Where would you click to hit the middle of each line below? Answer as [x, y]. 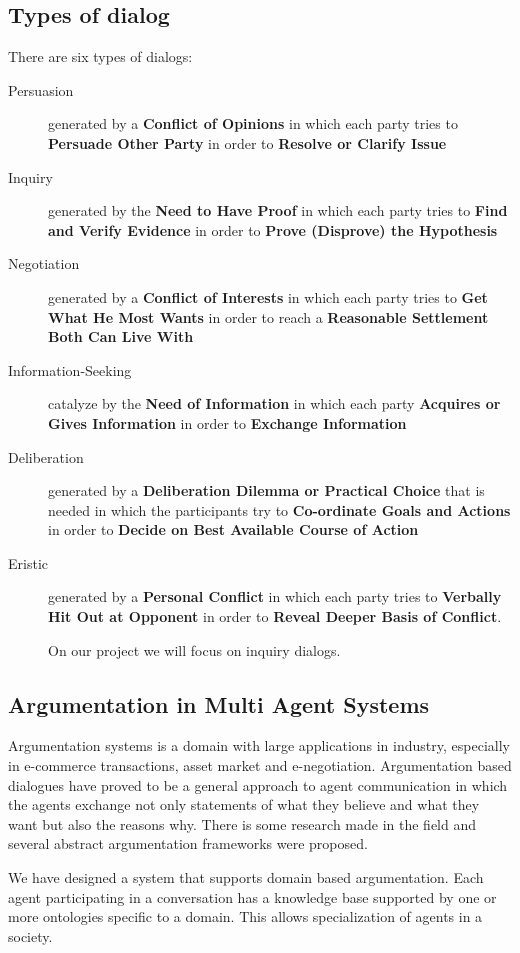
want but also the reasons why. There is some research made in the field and [242, 823]
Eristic [28, 562]
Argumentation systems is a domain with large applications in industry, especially [259, 745]
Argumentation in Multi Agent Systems [219, 703]
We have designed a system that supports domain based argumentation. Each [246, 877]
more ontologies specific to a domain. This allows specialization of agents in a [245, 916]
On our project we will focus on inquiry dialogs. [194, 649]
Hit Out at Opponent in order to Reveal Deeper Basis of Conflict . [275, 616]
